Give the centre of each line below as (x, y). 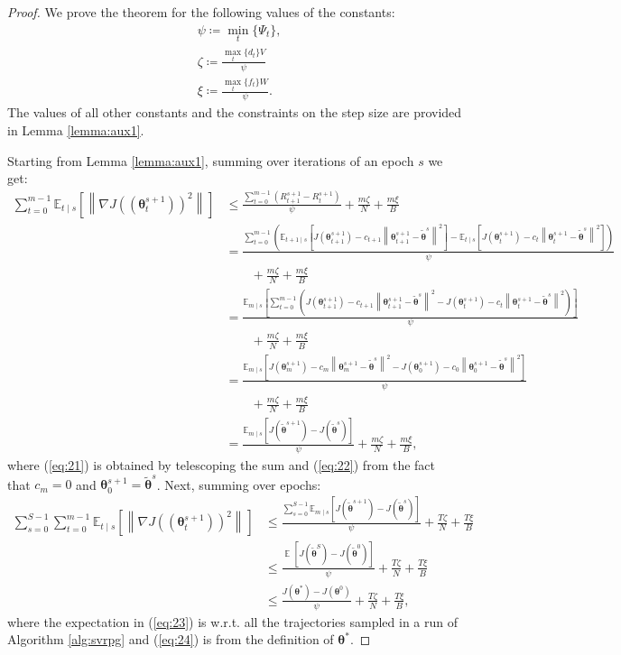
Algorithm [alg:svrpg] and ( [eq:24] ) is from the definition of (171, 639)
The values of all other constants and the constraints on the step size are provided (235, 112)
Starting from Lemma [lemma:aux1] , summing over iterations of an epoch (211, 160)
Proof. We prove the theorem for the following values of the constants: (201, 12)
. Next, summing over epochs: (239, 484)
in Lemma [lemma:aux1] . (76, 129)
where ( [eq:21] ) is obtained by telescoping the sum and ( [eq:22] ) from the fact (222, 465)
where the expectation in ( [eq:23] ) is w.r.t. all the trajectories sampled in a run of (233, 621)
